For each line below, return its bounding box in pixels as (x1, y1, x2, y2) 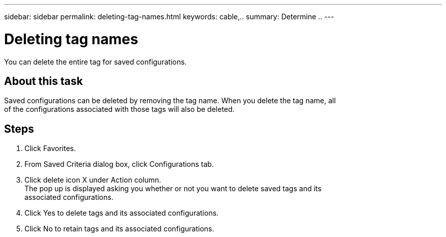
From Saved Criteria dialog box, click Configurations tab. (24, 160, 214, 169)
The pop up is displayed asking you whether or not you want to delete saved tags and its (24, 184, 322, 193)
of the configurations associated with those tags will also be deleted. (4, 105, 235, 114)
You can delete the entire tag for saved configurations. (4, 57, 187, 66)
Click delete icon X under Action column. (24, 175, 161, 185)
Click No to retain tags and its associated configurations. (24, 224, 214, 233)
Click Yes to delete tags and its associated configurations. (24, 209, 219, 218)
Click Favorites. (24, 144, 76, 153)
